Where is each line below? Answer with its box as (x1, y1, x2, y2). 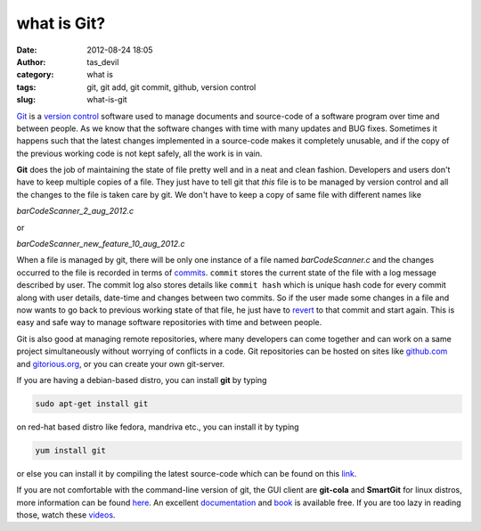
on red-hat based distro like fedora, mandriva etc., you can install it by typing (16, 421, 299, 432)
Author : (16, 56, 46, 67)
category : (16, 69, 54, 80)
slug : (16, 94, 36, 105)
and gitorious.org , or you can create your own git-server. (16, 358, 225, 369)
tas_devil (86, 56, 119, 67)
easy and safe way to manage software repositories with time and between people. (16, 317, 322, 328)
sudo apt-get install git (35, 398, 149, 409)
